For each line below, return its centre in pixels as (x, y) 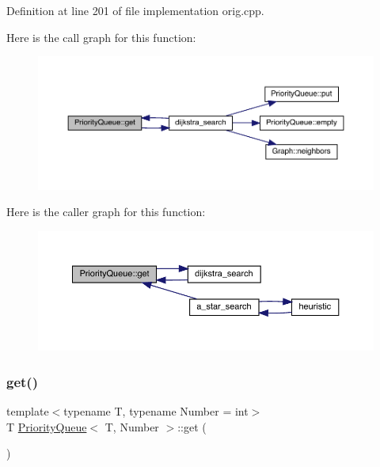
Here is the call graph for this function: (101, 37)
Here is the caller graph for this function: (106, 212)
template (28, 411)
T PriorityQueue (47, 426)
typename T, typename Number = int (156, 411)
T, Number (132, 426)
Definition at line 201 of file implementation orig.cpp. (135, 10)
